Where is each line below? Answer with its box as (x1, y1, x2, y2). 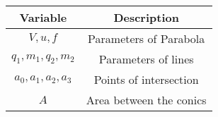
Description (113, 9, 179, 25)
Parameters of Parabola (88, 30, 205, 47)
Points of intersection (93, 71, 199, 87)
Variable (19, 9, 67, 25)
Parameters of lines (98, 51, 194, 67)
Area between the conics (86, 92, 207, 108)
